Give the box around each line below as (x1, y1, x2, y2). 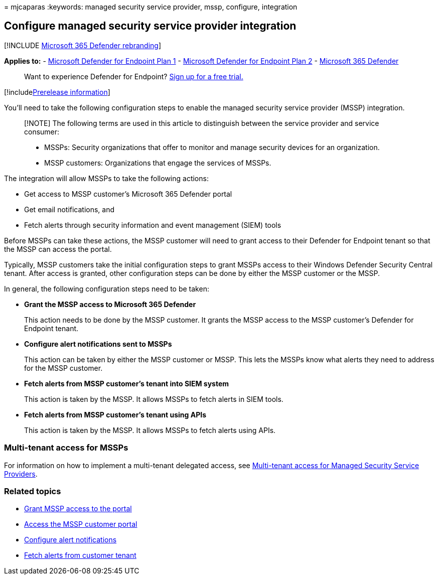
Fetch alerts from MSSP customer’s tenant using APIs (24, 410, 207, 419)
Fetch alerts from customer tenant (24, 551, 136, 560)
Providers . (4, 469, 38, 478)
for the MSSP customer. (24, 363, 103, 372)
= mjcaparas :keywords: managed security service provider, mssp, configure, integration (4, 3, 298, 11)
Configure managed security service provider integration (4, 20, 297, 33)
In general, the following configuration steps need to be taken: (4, 284, 209, 293)
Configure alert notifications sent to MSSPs (24, 339, 172, 348)
